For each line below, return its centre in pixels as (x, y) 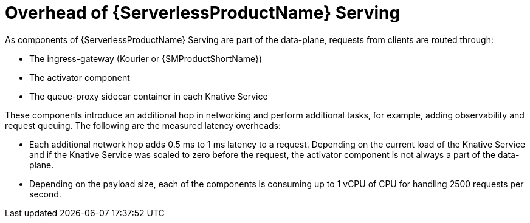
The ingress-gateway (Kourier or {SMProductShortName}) (146, 58)
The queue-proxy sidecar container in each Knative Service (149, 96)
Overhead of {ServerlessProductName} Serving (203, 13)
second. (45, 194)
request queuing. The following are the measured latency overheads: (143, 125)
